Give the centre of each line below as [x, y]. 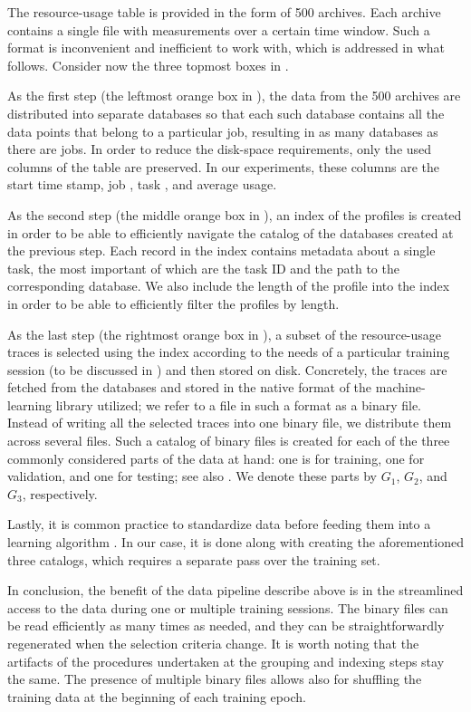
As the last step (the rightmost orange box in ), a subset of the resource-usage [225, 334]
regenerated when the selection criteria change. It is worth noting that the [213, 643]
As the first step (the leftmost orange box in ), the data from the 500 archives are [234, 96]
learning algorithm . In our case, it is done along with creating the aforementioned [235, 542]
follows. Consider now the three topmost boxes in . [148, 65]
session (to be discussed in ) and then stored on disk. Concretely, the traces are [227, 369]
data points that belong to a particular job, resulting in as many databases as [223, 131]
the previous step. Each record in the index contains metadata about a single [221, 250]
